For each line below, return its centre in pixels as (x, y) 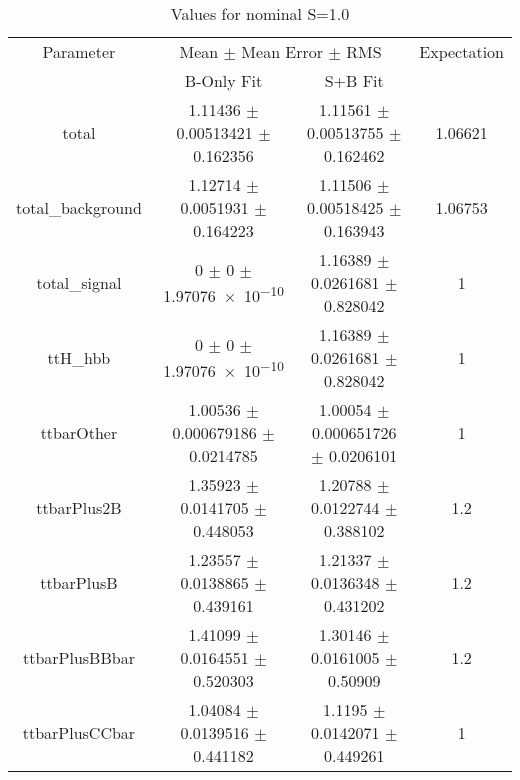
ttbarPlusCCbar (79, 732)
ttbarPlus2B (79, 507)
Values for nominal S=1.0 (260, 13)
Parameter (79, 51)
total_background (79, 207)
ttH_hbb (79, 357)
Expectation (461, 51)
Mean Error (282, 51)
